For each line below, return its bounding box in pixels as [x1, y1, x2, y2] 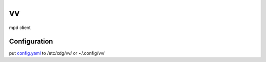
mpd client [9, 25, 31, 31]
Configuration [9, 37, 53, 46]
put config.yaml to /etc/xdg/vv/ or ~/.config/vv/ [9, 50, 105, 56]
